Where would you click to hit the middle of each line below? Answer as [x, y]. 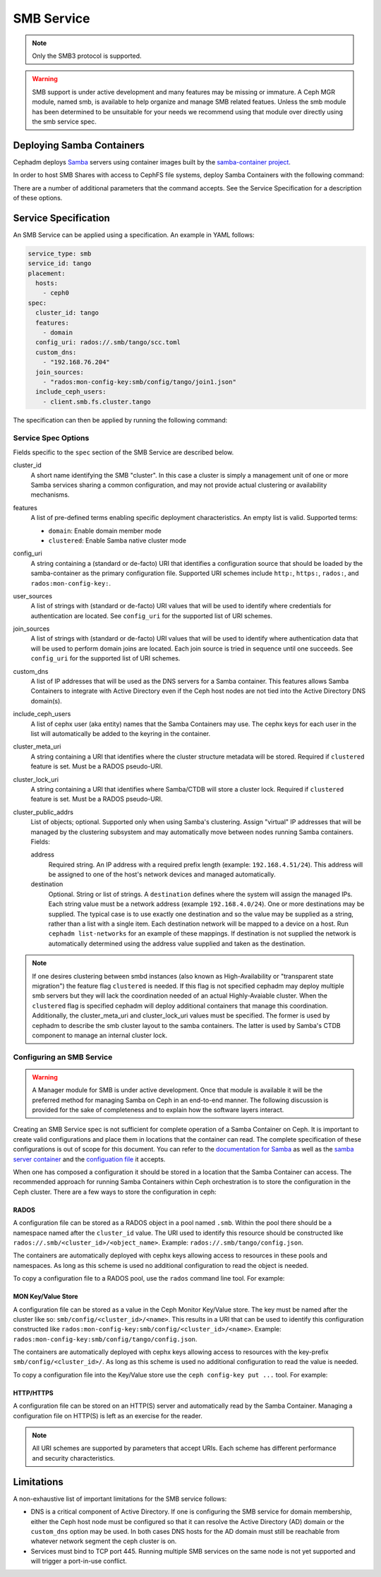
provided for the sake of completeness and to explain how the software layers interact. [158, 1110]
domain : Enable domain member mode [105, 531]
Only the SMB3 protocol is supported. [87, 56]
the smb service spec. [64, 121]
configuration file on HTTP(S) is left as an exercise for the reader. [108, 1415]
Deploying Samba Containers [79, 145]
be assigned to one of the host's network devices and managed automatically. [162, 874]
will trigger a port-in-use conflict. [79, 1561]
